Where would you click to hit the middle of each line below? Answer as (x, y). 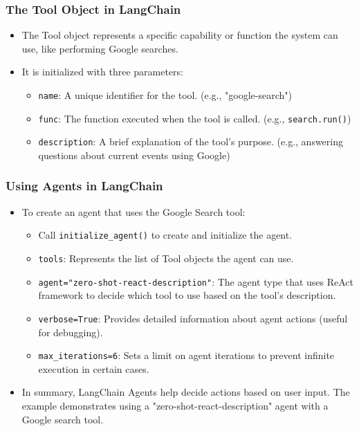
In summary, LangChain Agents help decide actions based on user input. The (186, 392)
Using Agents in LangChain (84, 186)
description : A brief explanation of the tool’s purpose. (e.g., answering (191, 141)
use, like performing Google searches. (100, 48)
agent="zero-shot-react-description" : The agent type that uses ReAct (196, 281)
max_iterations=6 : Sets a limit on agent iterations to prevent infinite (186, 355)
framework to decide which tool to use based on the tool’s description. (187, 295)
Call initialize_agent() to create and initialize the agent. (165, 235)
